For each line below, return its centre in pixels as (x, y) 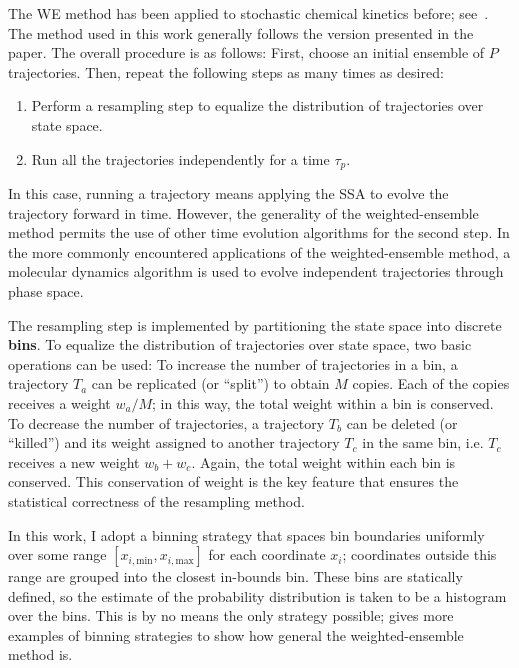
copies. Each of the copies (431, 383)
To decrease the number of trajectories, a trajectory (166, 422)
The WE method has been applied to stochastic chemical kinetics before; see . (248, 13)
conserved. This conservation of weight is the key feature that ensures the (233, 481)
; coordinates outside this (419, 554)
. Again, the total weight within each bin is (323, 461)
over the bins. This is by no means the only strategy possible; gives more (231, 615)
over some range (57, 554)
